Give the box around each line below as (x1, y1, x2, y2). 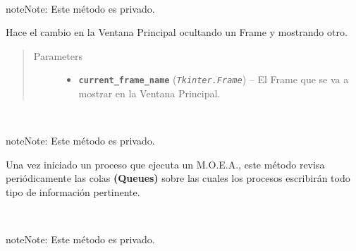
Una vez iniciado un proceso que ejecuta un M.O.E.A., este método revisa (6, 157, 325, 171)
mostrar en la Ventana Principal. (78, 86, 221, 101)
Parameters (33, 48, 82, 63)
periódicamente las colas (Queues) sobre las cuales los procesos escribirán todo (6, 171, 350, 185)
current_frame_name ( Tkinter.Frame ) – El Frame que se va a (78, 72, 349, 87)
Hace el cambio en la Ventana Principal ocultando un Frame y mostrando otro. (6, 25, 348, 39)
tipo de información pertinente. (6, 185, 140, 199)
